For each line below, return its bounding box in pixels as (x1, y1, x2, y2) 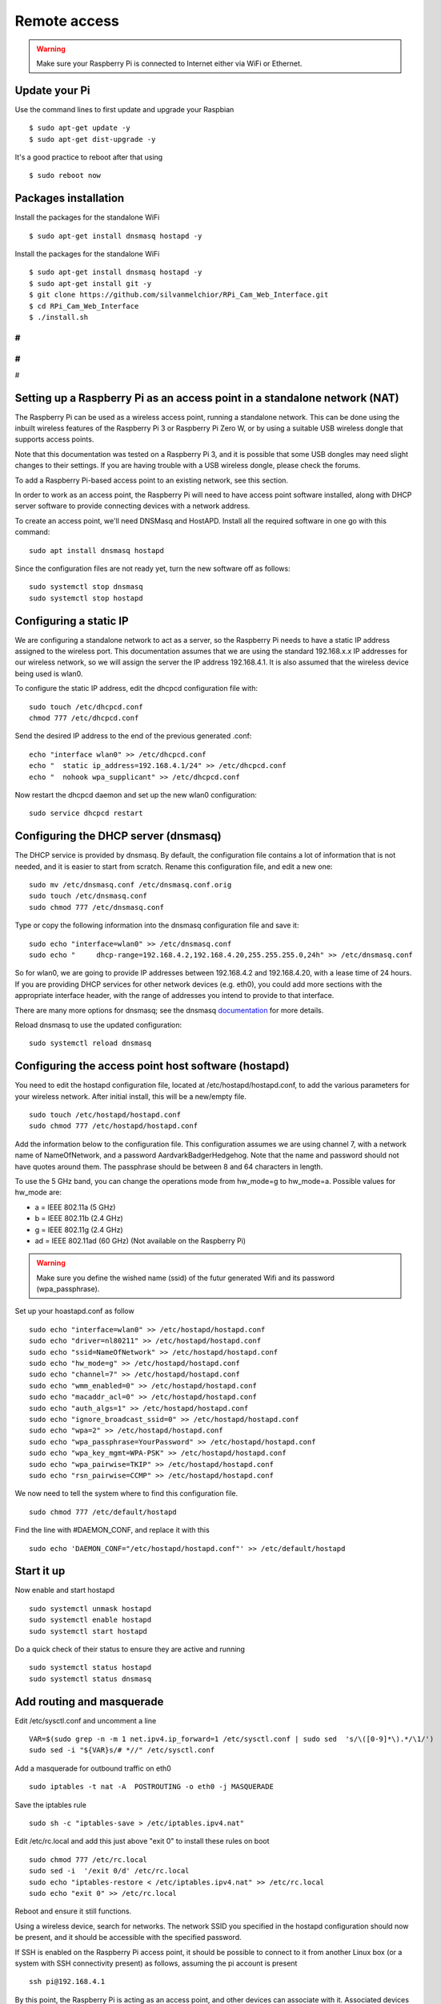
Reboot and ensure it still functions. (14, 1906, 132, 1916)
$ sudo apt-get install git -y (29, 279, 152, 288)
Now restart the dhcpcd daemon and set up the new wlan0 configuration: (14, 790, 258, 799)
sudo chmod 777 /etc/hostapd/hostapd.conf (29, 1121, 198, 1130)
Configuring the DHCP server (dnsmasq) (14, 830, 222, 843)
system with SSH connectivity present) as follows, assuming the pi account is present (14, 1958, 298, 1968)
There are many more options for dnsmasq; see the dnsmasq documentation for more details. (14, 1005, 324, 1015)
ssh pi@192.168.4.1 (29, 1977, 106, 1986)
